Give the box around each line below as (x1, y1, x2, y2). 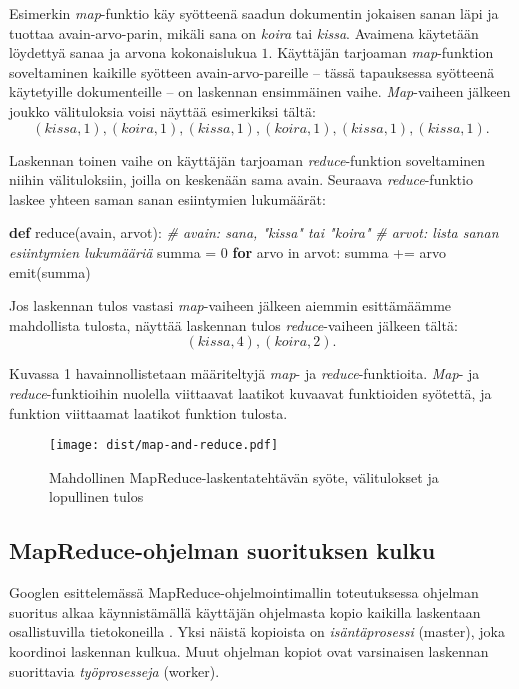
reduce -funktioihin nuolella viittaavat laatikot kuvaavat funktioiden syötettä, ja (9, 382, 492, 403)
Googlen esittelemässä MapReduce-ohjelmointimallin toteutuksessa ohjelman (9, 582, 479, 603)
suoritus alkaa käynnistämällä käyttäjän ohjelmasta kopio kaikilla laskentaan (9, 601, 481, 622)
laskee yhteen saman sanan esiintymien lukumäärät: (9, 188, 326, 209)
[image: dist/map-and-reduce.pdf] (49, 438, 279, 453)
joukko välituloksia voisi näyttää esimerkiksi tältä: (9, 100, 316, 121)
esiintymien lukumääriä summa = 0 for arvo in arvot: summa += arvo (9, 241, 447, 262)
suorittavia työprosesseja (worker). (9, 660, 220, 681)
